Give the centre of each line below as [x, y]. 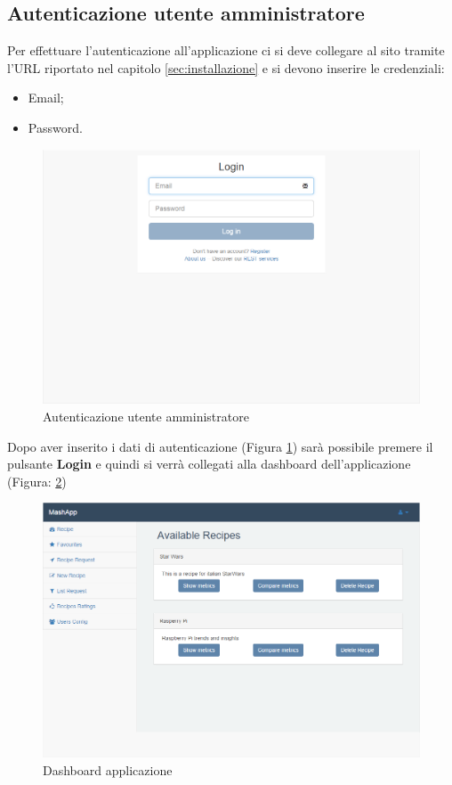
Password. [55, 127]
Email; [46, 98]
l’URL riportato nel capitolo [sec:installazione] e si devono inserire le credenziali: [226, 67]
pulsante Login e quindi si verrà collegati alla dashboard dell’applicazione [209, 464]
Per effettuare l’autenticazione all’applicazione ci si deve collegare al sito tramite [226, 50]
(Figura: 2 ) [37, 481]
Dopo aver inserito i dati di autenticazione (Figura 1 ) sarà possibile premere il [220, 446]
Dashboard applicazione [108, 769]
